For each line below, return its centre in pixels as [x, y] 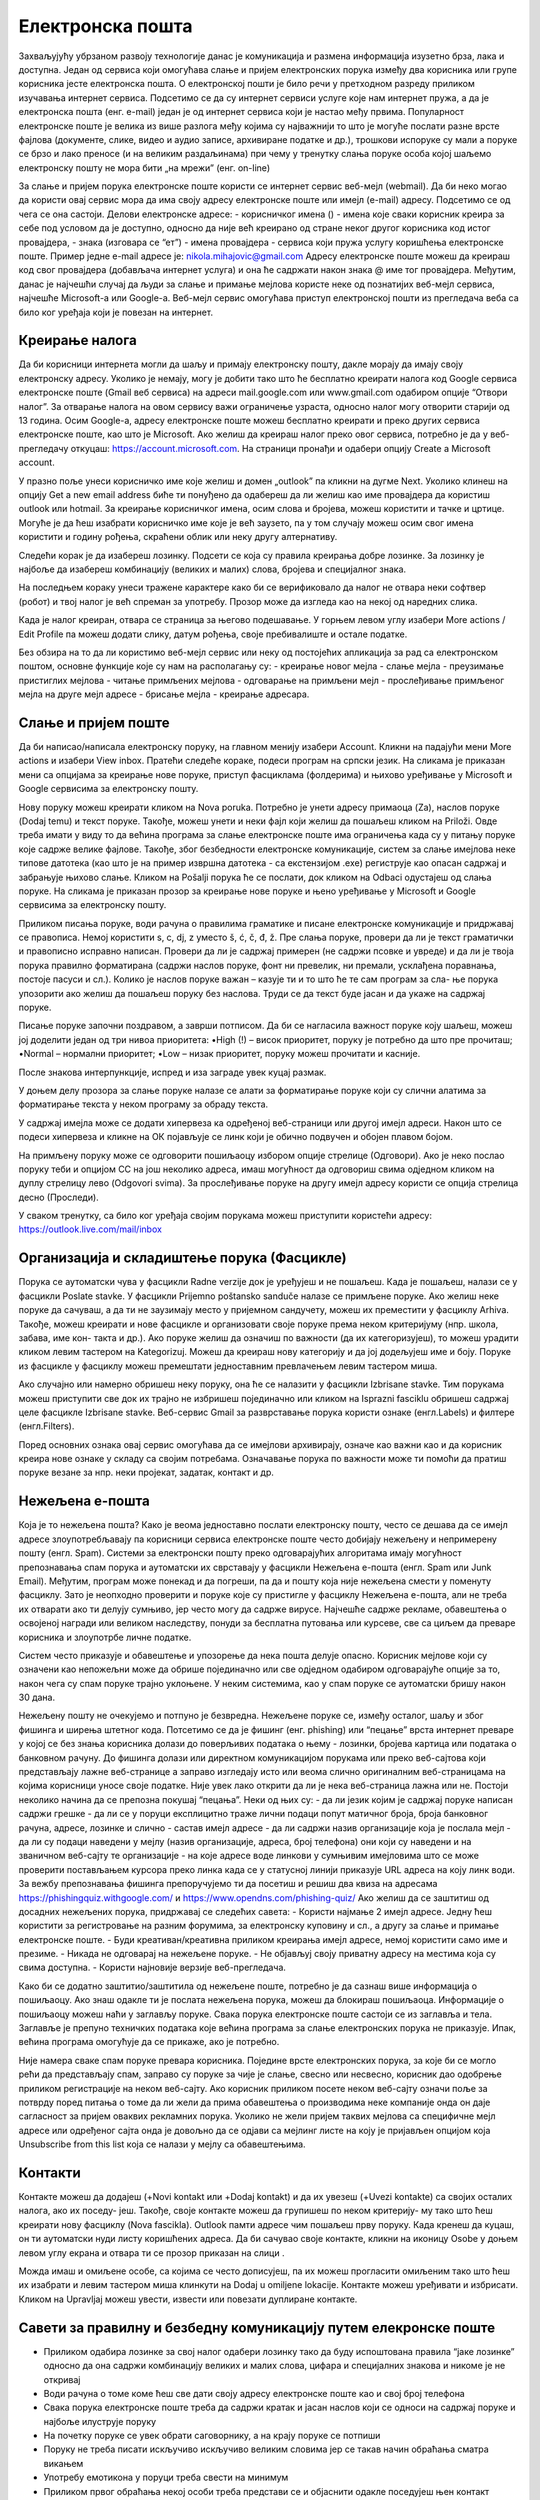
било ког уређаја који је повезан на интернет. [116, 312]
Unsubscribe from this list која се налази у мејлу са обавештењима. [162, 2144]
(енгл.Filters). [46, 1426]
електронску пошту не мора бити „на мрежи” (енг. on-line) [144, 167]
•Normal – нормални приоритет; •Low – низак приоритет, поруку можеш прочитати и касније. [219, 1054]
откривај [62, 2379]
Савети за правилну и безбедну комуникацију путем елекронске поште [256, 2327]
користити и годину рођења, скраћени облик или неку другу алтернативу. [178, 537]
